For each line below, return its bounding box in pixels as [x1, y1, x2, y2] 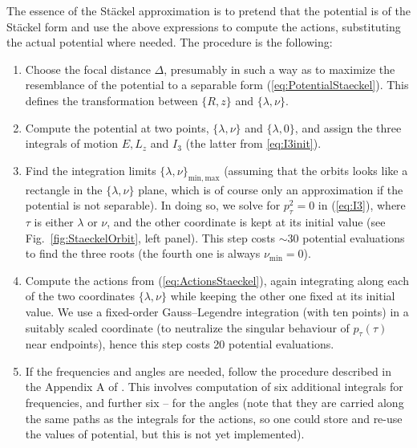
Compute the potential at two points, [25, 119, 209, 136]
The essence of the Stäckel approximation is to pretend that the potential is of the [6, 2, 411, 18]
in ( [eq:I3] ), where [318, 197, 406, 214]
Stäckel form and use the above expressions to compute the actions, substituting [6, 18, 401, 35]
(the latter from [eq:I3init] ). [185, 135, 322, 152]
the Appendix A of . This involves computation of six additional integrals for [25, 378, 403, 395]
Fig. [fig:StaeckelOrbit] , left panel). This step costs [25, 229, 276, 246]
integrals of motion [25, 135, 119, 152]
